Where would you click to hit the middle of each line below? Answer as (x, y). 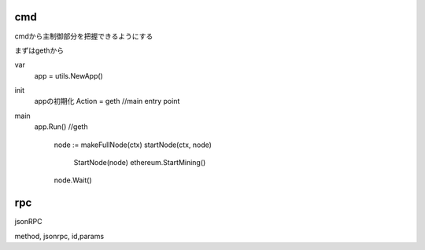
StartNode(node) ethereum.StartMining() (140, 163)
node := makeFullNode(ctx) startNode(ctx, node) (133, 145)
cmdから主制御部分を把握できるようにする (84, 36)
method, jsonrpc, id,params (59, 236)
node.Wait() (73, 180)
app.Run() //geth (61, 127)
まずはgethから (39, 50)
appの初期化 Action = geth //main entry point (107, 101)
